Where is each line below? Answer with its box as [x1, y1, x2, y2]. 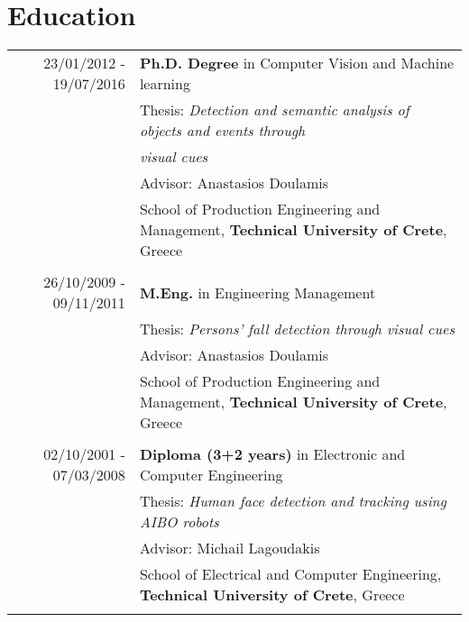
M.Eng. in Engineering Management [139, 281, 376, 303]
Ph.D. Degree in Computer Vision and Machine [139, 52, 455, 74]
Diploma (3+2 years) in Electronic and [139, 444, 406, 465]
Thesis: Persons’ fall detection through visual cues [139, 318, 455, 340]
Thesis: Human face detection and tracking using [139, 490, 446, 512]
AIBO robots [139, 511, 219, 533]
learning [139, 73, 190, 95]
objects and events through [139, 120, 306, 142]
